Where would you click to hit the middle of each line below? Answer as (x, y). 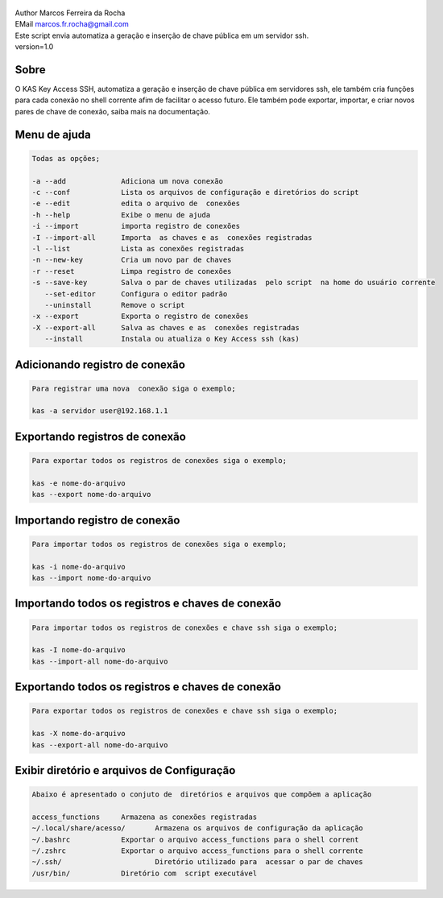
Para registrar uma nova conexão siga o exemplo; (134, 388)
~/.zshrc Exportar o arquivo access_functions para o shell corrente (198, 851)
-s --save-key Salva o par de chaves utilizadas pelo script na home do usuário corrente (234, 283)
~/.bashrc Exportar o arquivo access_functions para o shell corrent (195, 839)
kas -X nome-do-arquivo (79, 734)
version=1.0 (34, 47)
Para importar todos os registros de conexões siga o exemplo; (159, 544)
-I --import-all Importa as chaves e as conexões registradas (172, 237)
